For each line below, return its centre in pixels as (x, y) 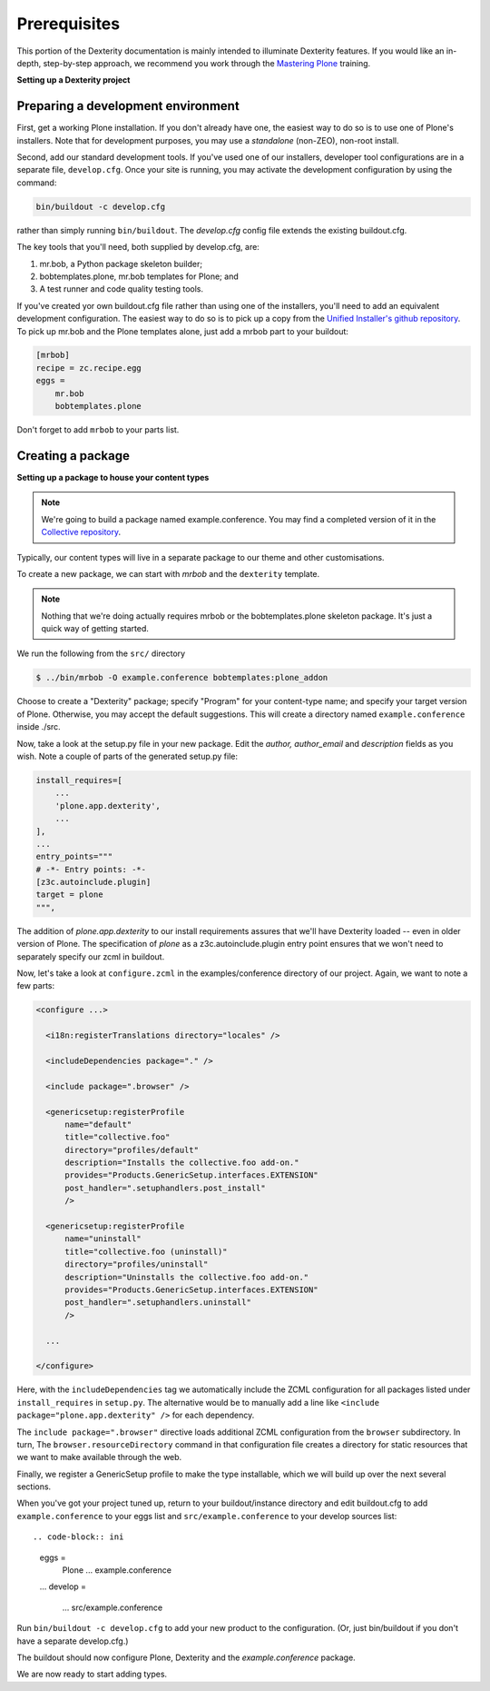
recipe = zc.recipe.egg (89, 368)
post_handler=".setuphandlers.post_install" (166, 1188)
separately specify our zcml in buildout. (91, 956)
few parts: (36, 986)
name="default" (98, 1124)
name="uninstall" (103, 1239)
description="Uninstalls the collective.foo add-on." (187, 1277)
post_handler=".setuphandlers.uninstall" (158, 1303)
